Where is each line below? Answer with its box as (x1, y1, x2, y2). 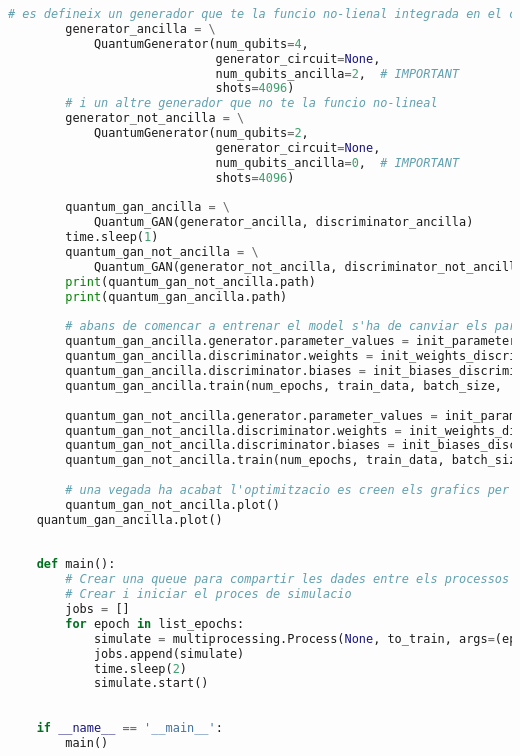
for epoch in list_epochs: (65, 616, 245, 631)
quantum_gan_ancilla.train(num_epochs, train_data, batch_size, (65, 378, 502, 393)
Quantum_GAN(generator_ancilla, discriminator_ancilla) (93, 215, 474, 230)
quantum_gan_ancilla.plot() (36, 512, 223, 527)
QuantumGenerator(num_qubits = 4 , (93, 36, 309, 51)
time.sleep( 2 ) (93, 661, 187, 676)
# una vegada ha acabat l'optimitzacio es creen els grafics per (65, 483, 510, 497)
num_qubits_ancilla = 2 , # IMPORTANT (215, 66, 460, 81)
